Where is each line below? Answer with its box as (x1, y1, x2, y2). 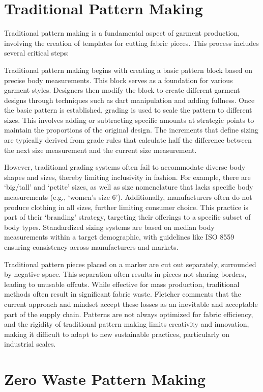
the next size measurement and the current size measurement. (4, 144, 197, 155)
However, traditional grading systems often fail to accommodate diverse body (4, 162, 246, 172)
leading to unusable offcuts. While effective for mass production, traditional (4, 278, 240, 289)
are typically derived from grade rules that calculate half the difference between (4, 135, 252, 145)
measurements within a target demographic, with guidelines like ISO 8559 (4, 231, 235, 242)
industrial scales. (4, 338, 56, 349)
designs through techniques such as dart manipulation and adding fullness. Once (4, 94, 255, 105)
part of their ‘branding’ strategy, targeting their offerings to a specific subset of (4, 212, 251, 222)
